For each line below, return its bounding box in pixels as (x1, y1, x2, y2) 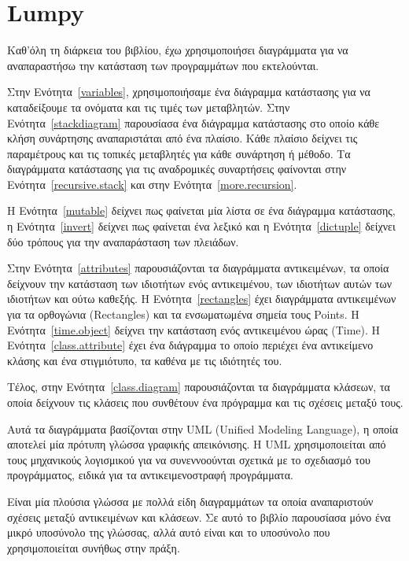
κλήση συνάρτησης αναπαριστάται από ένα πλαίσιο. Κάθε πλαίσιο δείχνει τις (7, 130, 358, 146)
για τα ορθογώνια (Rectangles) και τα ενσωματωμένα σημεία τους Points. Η (7, 306, 359, 323)
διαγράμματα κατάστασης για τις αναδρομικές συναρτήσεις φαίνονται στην (7, 161, 347, 177)
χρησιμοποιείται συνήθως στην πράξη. (7, 539, 180, 555)
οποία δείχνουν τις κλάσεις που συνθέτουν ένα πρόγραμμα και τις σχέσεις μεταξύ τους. (7, 394, 403, 410)
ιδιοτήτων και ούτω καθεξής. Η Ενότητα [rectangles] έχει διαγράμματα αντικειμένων (7, 290, 396, 307)
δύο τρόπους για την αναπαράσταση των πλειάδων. (7, 233, 239, 249)
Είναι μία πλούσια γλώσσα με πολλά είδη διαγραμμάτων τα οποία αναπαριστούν (7, 493, 374, 509)
